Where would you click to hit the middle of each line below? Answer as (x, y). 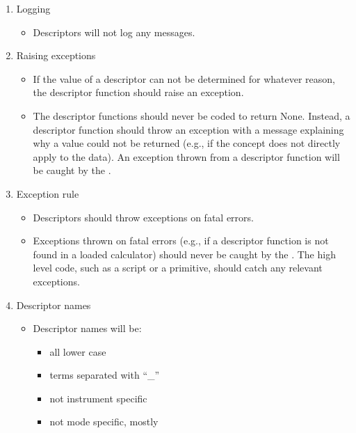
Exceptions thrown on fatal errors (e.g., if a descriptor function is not (181, 241)
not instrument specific (98, 398)
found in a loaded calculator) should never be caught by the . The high (184, 254)
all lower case (78, 351)
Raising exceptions (56, 55)
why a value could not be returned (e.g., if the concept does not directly (187, 143)
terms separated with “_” (105, 375)
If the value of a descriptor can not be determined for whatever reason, (184, 78)
